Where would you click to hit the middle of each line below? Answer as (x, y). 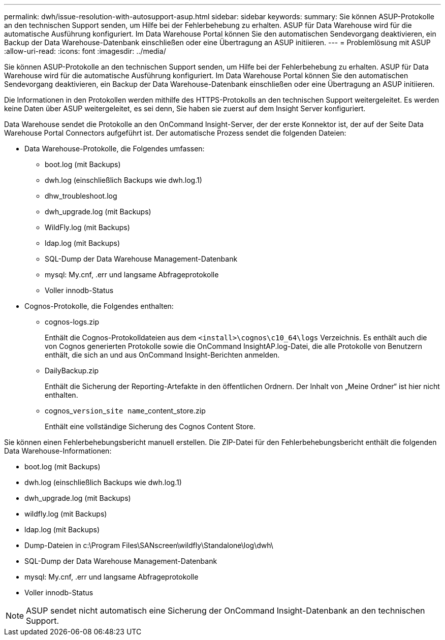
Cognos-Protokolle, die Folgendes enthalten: (99, 306)
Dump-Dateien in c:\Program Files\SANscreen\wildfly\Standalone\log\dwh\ (149, 545)
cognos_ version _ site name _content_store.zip (125, 411)
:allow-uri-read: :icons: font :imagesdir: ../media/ (85, 51)
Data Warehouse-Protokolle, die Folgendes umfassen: (115, 149)
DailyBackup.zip (72, 371)
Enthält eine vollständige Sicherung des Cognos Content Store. (150, 426)
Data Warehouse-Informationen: (58, 451)
